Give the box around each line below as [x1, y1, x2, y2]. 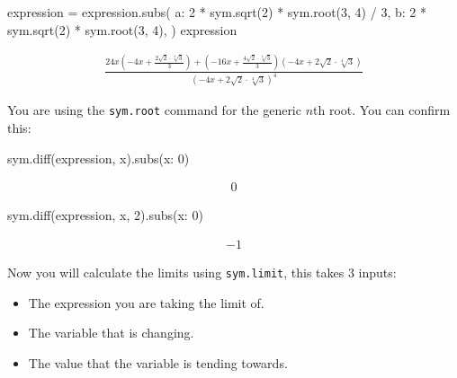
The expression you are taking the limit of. [28, 293, 264, 312]
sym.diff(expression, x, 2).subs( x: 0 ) [7, 206, 203, 224]
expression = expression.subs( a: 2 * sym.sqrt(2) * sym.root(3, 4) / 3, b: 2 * [7, 3, 426, 21]
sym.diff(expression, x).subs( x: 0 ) [7, 148, 190, 167]
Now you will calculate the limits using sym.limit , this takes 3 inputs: [7, 262, 397, 281]
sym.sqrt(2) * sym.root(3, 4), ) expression [7, 20, 237, 39]
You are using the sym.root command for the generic [7, 101, 301, 119]
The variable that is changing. [28, 323, 194, 342]
